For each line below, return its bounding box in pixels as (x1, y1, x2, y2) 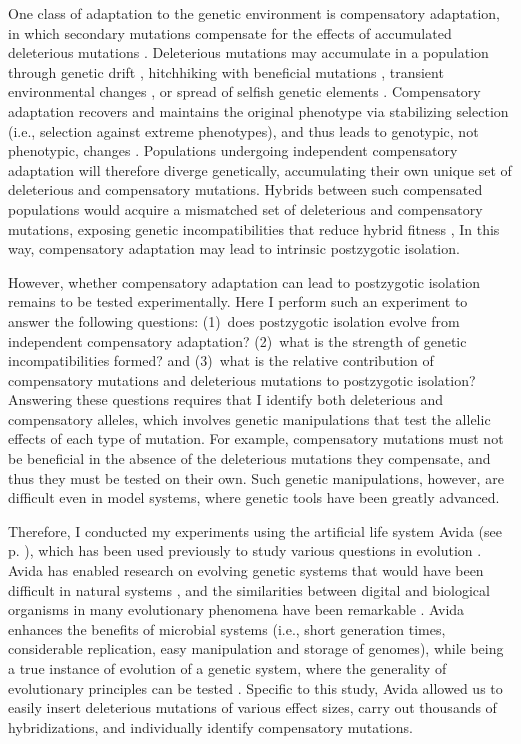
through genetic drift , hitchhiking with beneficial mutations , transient (8, 61, 444, 82)
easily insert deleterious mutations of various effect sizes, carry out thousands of (8, 697, 497, 718)
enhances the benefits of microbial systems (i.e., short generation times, (8, 618, 446, 639)
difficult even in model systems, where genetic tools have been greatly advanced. (8, 487, 500, 508)
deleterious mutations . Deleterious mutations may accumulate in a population (8, 42, 489, 63)
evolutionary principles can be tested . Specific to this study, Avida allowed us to (8, 677, 503, 698)
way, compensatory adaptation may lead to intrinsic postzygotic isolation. (8, 238, 460, 259)
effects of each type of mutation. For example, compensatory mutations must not (8, 428, 504, 449)
